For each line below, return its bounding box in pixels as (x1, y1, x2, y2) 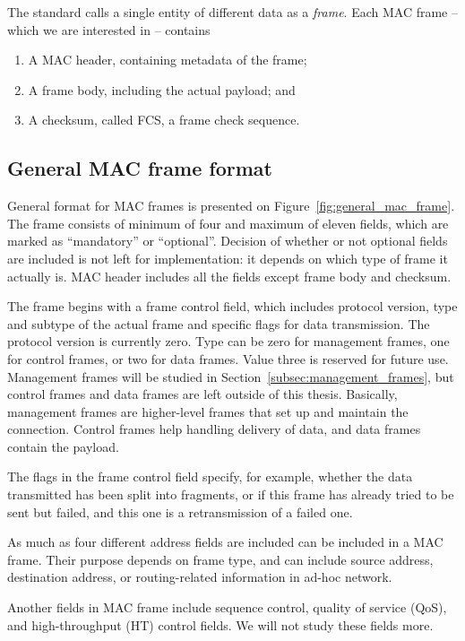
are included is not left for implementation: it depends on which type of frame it (7, 248, 448, 267)
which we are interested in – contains (7, 20, 211, 39)
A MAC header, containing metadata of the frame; (28, 50, 307, 69)
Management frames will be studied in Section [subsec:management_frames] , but (7, 367, 454, 385)
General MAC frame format (7, 154, 272, 182)
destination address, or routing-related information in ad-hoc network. (7, 567, 392, 586)
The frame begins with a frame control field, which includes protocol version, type (7, 297, 458, 316)
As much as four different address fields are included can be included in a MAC (7, 533, 443, 551)
